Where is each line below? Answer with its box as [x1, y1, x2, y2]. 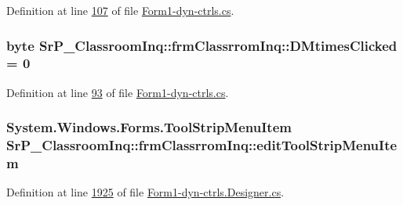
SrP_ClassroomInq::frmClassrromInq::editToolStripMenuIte [6, 135, 398, 155]
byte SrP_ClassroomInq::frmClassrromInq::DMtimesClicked [6, 35, 398, 55]
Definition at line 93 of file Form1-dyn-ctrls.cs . [6, 84, 229, 100]
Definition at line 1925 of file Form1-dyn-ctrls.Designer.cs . [6, 184, 285, 200]
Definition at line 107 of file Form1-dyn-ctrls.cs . [6, 2, 234, 18]
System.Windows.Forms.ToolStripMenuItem [6, 117, 292, 137]
